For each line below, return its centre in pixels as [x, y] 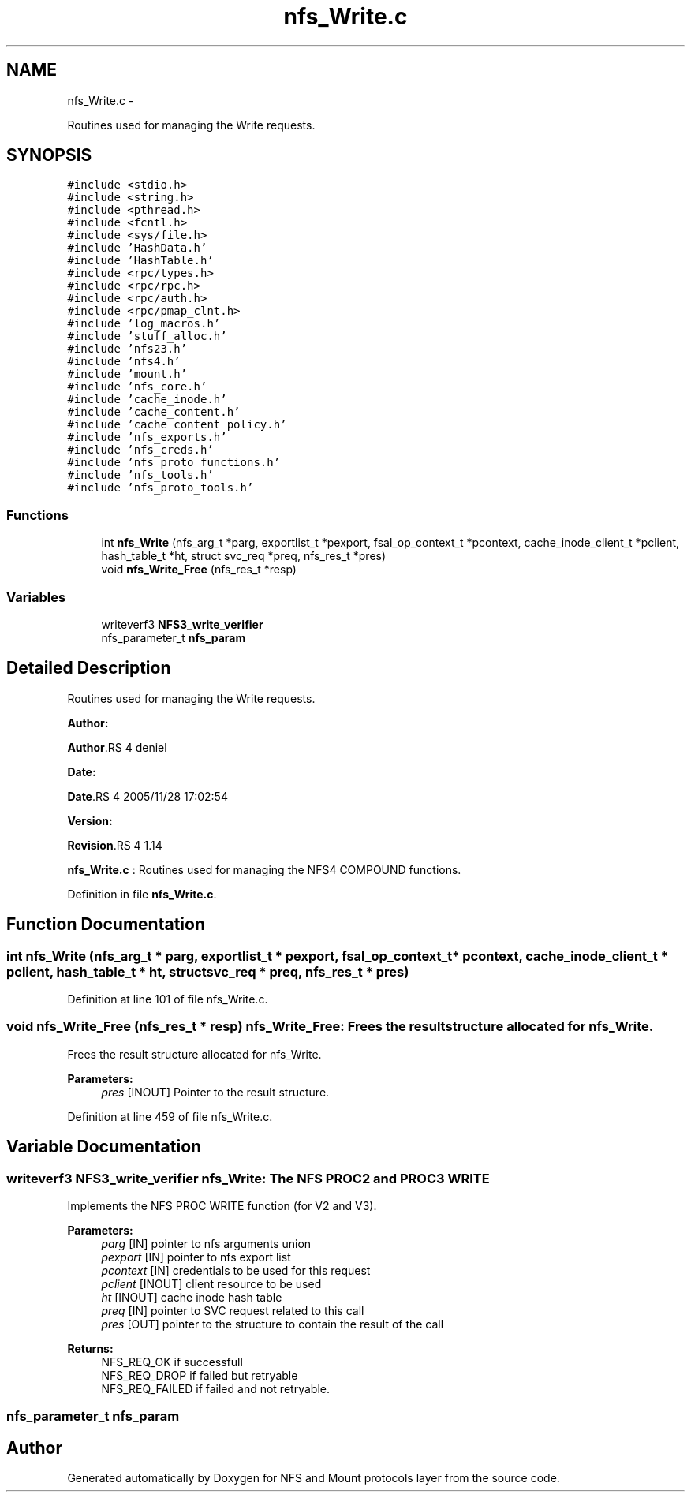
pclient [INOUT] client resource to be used [211, 1283]
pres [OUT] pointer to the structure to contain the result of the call [273, 1324]
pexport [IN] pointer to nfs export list [196, 1257]
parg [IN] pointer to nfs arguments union [206, 1243]
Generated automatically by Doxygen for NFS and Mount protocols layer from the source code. [314, 1478]
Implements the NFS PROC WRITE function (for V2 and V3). [222, 1205]
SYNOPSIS [49, 155]
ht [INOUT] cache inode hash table [192, 1297]
